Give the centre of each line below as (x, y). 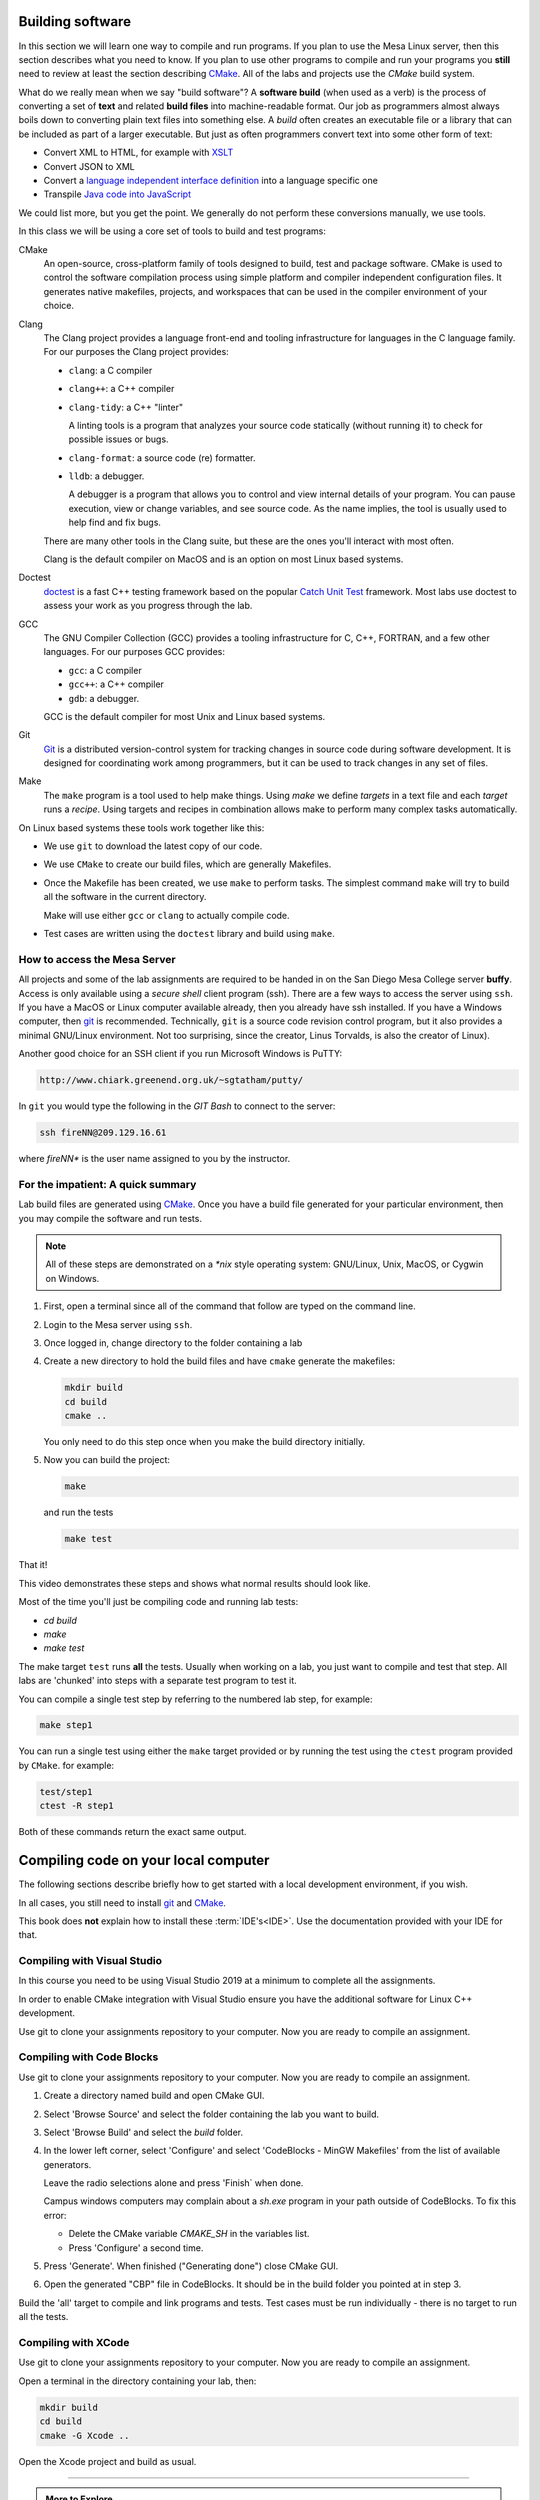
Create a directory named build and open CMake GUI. (154, 2096)
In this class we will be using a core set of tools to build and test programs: (172, 231)
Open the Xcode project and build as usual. (107, 2461)
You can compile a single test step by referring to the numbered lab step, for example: (196, 1699)
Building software (75, 21)
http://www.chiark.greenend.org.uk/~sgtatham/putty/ (171, 1080)
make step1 (66, 1725)
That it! (33, 1565)
